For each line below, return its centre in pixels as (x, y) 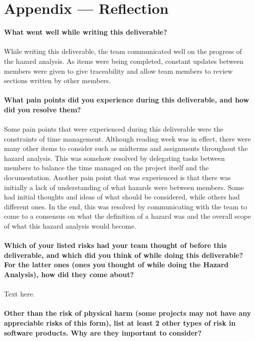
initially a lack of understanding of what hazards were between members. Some (124, 187)
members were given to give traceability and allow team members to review (118, 71)
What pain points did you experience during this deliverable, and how (127, 100)
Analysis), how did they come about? (69, 274)
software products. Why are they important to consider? (103, 332)
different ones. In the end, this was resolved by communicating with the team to (126, 206)
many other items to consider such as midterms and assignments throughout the (126, 148)
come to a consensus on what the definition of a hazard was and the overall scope (127, 216)
